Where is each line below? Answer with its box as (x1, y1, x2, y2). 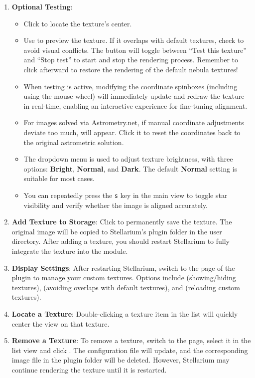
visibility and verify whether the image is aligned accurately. (23, 199, 208, 210)
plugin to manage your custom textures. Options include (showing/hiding (11, 272, 236, 283)
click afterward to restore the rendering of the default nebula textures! (23, 64, 238, 74)
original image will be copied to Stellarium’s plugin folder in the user (11, 226, 222, 236)
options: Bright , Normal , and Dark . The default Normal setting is (23, 163, 238, 174)
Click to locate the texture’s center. (23, 18, 132, 28)
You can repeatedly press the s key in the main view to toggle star (23, 189, 228, 200)
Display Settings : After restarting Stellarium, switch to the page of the (11, 262, 235, 273)
